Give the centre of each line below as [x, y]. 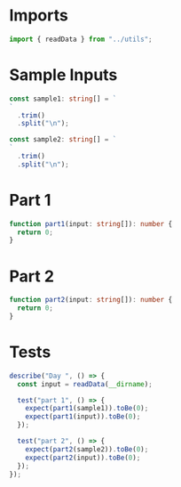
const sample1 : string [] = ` [63, 99]
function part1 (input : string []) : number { [91, 223]
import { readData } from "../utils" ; [81, 39]
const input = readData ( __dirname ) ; [85, 384]
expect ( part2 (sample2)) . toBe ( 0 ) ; [87, 449]
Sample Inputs [63, 75]
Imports [39, 16]
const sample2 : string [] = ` [63, 140]
